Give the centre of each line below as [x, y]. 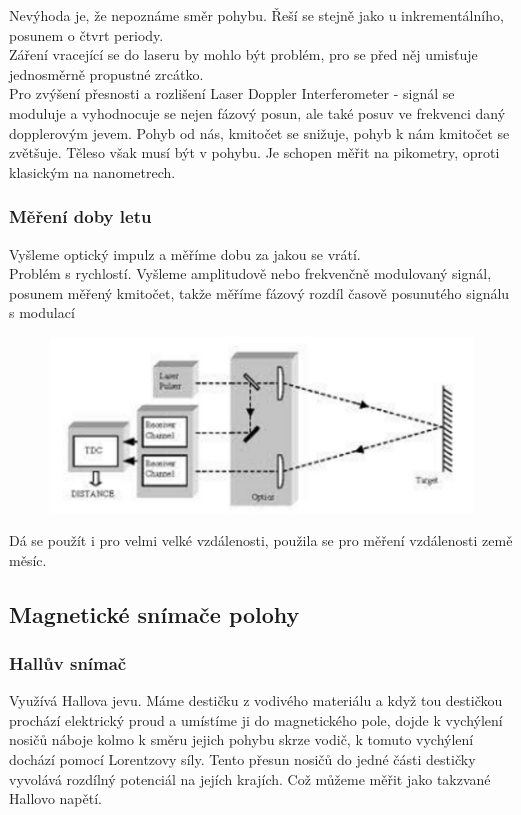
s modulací [42, 312]
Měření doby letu [80, 216]
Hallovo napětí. [55, 798]
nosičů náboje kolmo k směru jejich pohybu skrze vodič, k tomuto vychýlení [241, 739]
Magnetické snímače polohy [154, 613]
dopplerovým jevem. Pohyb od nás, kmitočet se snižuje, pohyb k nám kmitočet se [259, 132]
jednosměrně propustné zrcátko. [106, 73]
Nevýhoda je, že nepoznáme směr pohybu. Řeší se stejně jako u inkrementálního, [256, 15]
